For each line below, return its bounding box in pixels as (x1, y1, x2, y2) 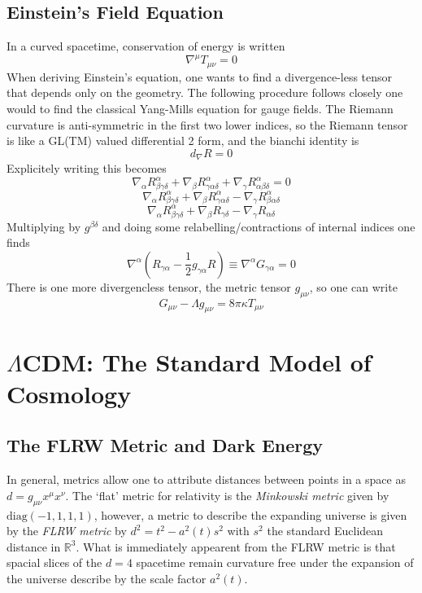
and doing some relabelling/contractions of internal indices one (102, 217, 415, 235)
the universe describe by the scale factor (7, 569, 207, 586)
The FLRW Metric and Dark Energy (7, 433, 324, 458)
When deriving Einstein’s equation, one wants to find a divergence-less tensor (7, 68, 393, 85)
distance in (7, 538, 61, 555)
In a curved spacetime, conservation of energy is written (7, 37, 285, 55)
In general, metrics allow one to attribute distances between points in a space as (7, 471, 406, 488)
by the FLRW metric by (7, 522, 127, 539)
